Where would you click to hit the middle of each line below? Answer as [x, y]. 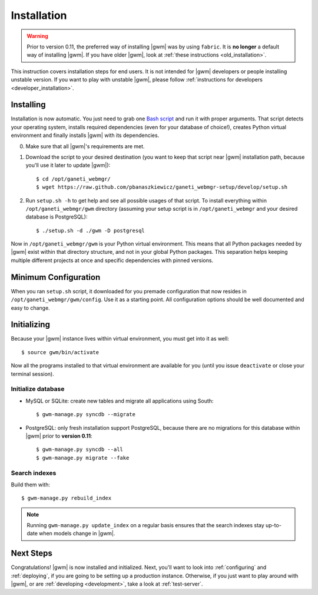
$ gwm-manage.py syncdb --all [80, 449]
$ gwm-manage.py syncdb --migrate [86, 414]
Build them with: [30, 485]
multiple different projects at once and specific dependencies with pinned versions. [112, 260]
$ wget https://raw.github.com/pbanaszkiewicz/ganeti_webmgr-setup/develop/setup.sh [162, 187]
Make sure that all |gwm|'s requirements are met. [85, 146]
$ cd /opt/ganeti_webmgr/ [74, 179]
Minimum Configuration [56, 277]
